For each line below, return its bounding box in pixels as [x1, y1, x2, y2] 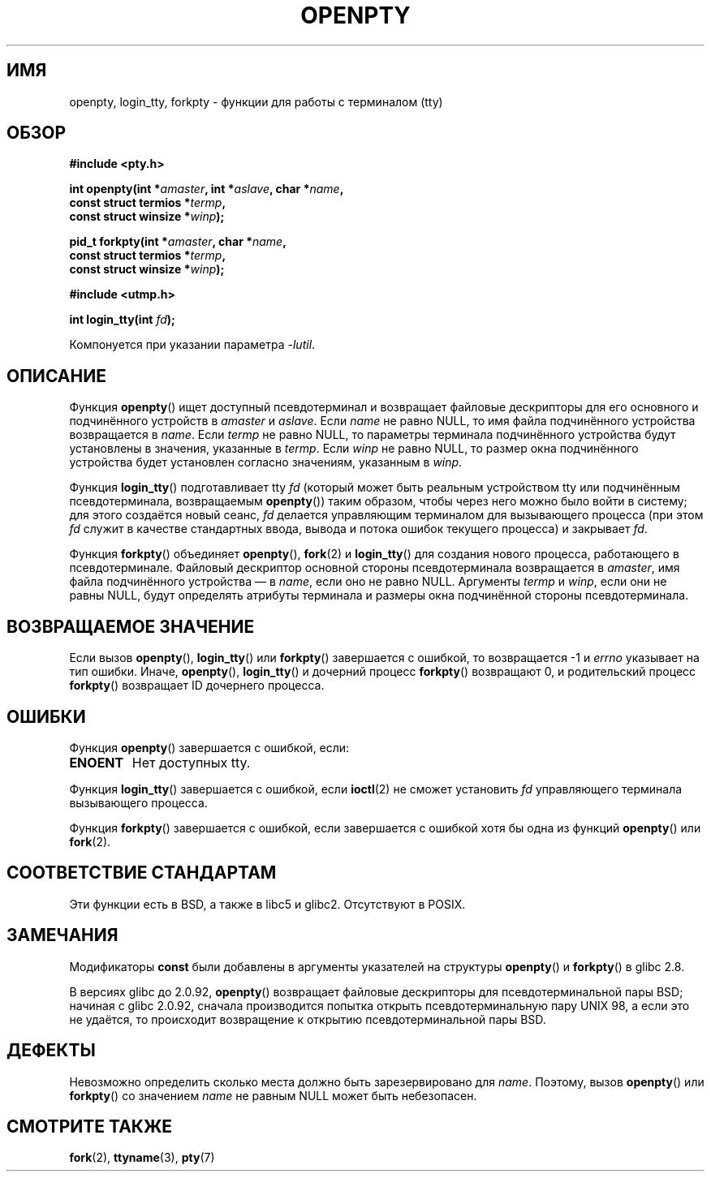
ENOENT [69, 754, 124, 771]
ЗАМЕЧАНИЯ [6, 925, 118, 946]
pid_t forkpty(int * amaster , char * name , [69, 234, 287, 249]
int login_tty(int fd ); [69, 312, 175, 327]
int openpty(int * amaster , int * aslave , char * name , [69, 182, 344, 196]
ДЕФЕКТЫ [6, 1040, 96, 1061]
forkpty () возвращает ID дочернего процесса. [69, 678, 325, 693]
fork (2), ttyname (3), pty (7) [69, 1150, 215, 1165]
